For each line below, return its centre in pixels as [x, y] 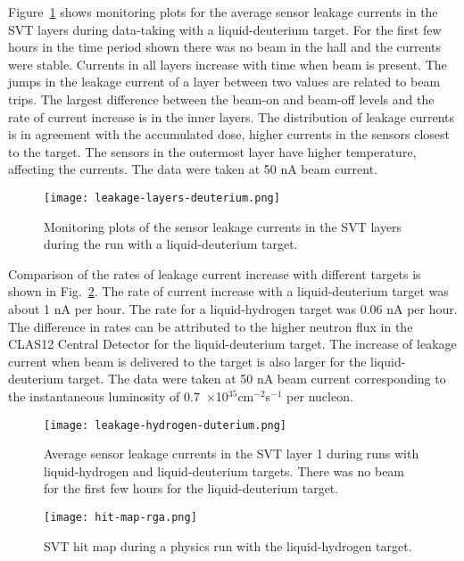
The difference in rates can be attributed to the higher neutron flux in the [211, 326]
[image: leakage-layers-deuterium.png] [162, 198]
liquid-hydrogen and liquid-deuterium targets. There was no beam [224, 470]
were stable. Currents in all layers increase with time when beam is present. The [228, 64]
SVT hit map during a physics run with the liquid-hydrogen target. [228, 545]
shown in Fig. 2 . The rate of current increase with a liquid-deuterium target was [228, 291]
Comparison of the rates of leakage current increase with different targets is [215, 273]
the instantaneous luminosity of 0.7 [104, 396]
